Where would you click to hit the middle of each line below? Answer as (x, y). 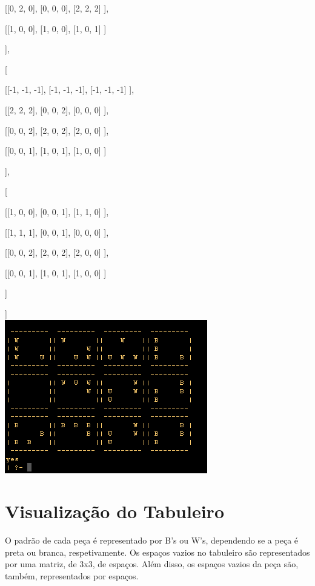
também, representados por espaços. (72, 576)
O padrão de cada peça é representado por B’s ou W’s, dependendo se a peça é (152, 540)
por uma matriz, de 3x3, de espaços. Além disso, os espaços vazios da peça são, (152, 564)
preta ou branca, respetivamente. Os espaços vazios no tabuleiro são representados (157, 552)
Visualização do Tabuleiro (114, 511)
